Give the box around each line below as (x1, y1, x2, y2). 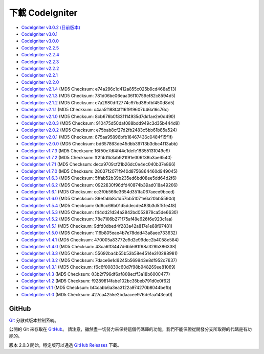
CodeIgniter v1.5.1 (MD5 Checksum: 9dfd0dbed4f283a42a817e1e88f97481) (21, 223, 173, 229)
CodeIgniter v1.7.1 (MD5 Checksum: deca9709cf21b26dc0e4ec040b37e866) (21, 162, 176, 167)
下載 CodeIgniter (9, 7, 78, 18)
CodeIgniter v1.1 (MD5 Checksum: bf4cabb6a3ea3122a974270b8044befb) (21, 284, 172, 291)
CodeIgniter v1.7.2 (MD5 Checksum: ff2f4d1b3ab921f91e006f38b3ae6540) (21, 154, 172, 160)
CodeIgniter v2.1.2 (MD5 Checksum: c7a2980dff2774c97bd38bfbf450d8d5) (21, 99, 175, 105)
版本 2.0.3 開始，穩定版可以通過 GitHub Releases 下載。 (9, 342, 122, 348)
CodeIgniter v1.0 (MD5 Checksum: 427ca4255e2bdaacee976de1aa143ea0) (21, 291, 173, 297)
